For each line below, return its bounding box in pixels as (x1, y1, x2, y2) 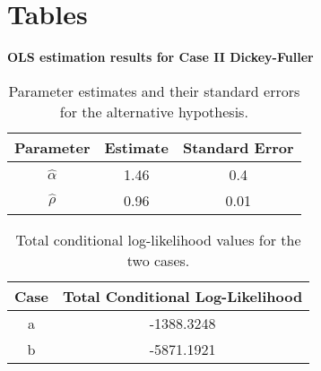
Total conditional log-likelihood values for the (15, 229, 301, 250)
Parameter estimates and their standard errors (8, 80, 300, 101)
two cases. (126, 249, 190, 271)
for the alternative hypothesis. (59, 100, 248, 122)
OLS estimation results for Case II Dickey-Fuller (7, 47, 314, 66)
